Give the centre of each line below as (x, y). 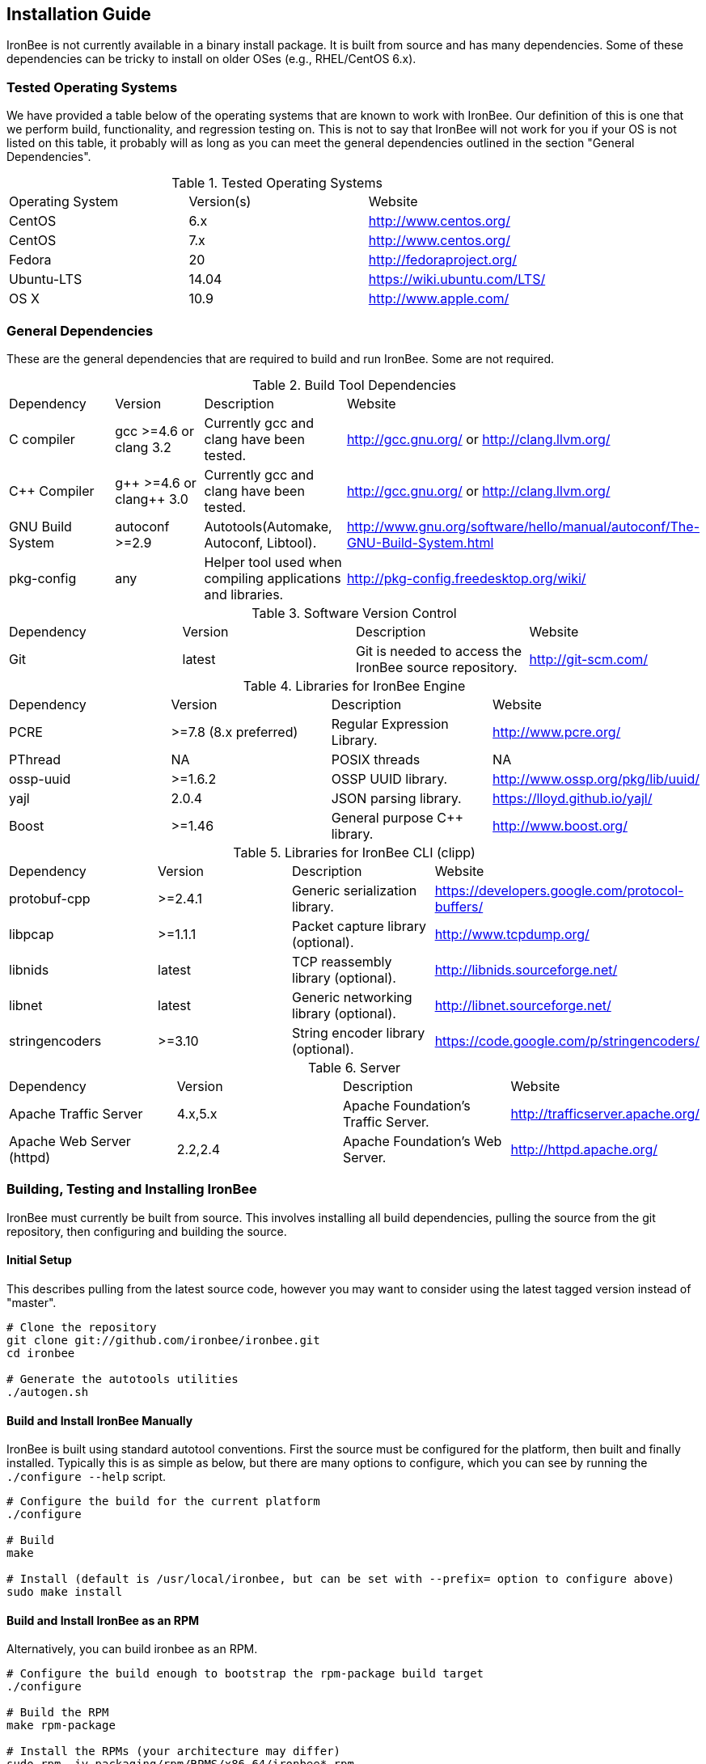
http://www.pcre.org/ (557, 732)
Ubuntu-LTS (46, 279)
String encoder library (359, 1032)
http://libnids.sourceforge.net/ (526, 969)
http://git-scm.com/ (589, 659)
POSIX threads (376, 759)
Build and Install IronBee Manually (100, 1420)
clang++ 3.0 (152, 499)
